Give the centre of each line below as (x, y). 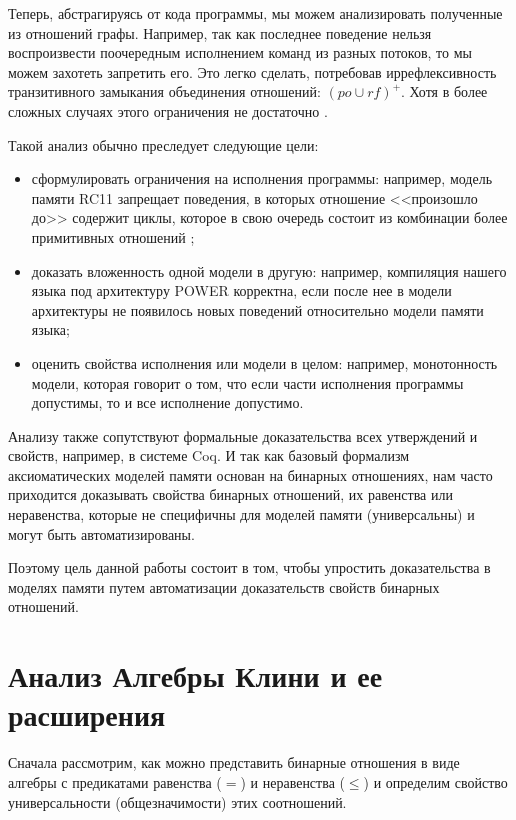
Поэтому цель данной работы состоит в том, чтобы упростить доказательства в (249, 567)
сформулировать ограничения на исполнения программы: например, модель (262, 178)
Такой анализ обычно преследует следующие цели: (163, 144)
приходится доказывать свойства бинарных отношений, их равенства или (230, 494)
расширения (87, 714)
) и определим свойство (435, 781)
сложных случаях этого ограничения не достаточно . (168, 110)
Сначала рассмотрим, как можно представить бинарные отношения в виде (234, 762)
